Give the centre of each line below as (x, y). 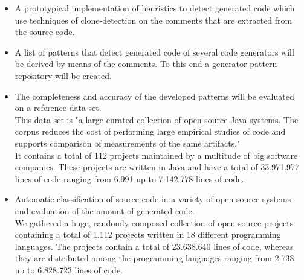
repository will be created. (63, 75)
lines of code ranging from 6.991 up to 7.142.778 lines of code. (129, 178)
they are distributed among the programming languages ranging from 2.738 (154, 258)
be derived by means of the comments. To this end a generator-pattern (146, 64)
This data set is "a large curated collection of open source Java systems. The (157, 119)
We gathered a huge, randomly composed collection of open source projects (154, 222)
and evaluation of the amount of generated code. (105, 210)
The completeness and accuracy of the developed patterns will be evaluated (154, 96)
